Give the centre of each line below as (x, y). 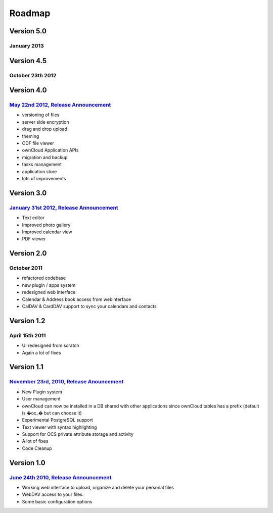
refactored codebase (44, 278)
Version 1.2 (27, 321)
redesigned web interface (49, 292)
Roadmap (30, 13)
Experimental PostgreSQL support (57, 420)
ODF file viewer (38, 143)
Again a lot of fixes (41, 352)
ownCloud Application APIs (50, 150)
